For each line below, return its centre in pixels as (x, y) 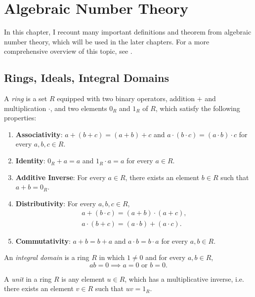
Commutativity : (43, 241)
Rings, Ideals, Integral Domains (86, 78)
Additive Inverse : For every (61, 177)
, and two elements (79, 108)
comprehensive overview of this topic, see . (68, 51)
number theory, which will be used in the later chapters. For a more (107, 41)
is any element (83, 278)
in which (112, 257)
